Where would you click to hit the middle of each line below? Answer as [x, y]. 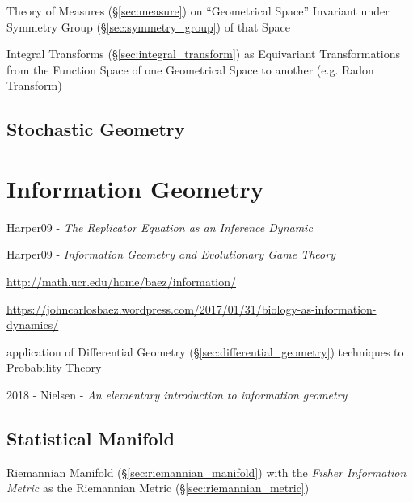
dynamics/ [33, 325]
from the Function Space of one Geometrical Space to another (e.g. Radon [190, 69]
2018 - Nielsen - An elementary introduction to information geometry [177, 395]
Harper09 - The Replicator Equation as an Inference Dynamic [160, 227]
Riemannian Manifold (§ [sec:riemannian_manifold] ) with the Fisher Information [206, 472]
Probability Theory [54, 367]
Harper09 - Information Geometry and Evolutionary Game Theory [171, 254]
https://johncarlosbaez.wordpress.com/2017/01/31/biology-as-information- [192, 308]
